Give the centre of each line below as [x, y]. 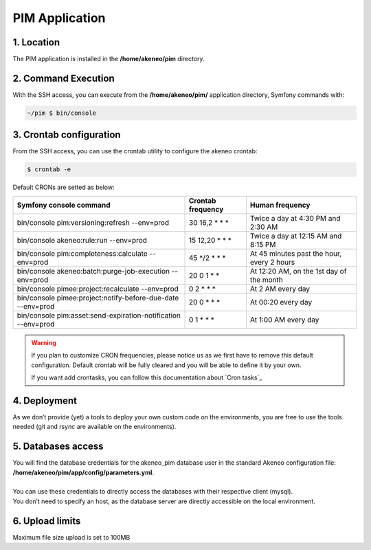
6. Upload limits [47, 521]
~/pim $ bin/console [61, 113]
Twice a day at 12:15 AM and [296, 236]
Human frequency [280, 205]
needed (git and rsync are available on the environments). [94, 427]
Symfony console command [64, 205]
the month [266, 280]
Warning [44, 342]
